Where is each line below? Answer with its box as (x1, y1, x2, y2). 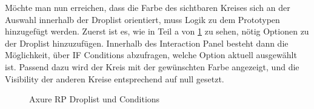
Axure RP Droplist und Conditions (29, 93, 160, 105)
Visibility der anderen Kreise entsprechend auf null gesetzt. (5, 72, 224, 85)
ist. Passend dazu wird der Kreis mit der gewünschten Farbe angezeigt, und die (5, 60, 299, 73)
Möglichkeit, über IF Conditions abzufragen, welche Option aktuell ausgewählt (5, 48, 297, 61)
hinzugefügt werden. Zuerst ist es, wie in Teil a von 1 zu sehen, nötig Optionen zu (5, 25, 309, 38)
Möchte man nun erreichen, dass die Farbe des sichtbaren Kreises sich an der (5, 1, 290, 13)
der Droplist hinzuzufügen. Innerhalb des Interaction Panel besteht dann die (5, 36, 289, 49)
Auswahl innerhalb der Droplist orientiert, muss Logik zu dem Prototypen (5, 13, 280, 25)
